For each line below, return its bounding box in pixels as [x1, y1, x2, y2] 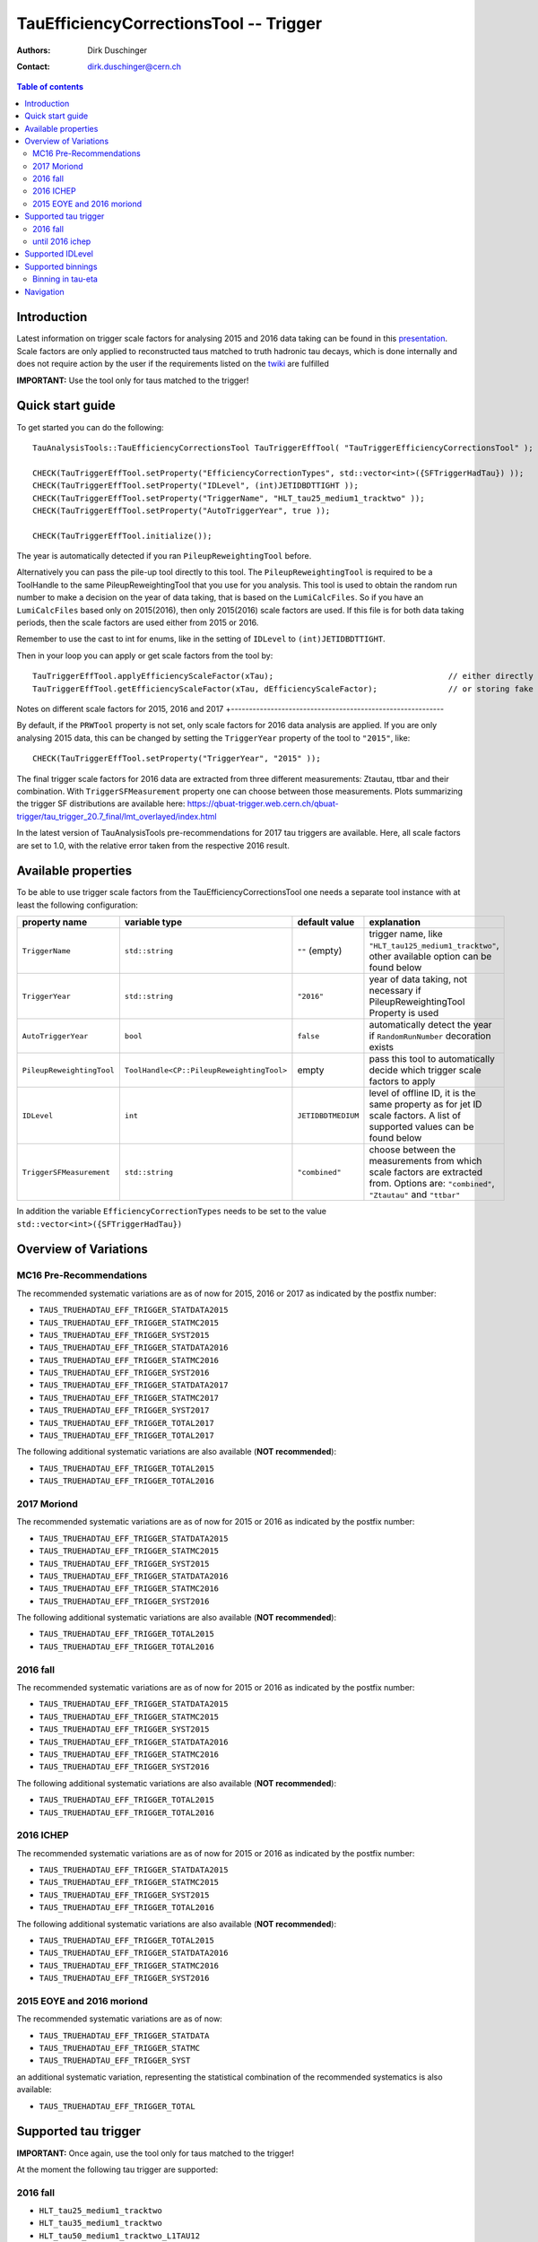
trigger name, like [369, 928, 443, 941]
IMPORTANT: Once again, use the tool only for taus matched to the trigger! [16, 2148, 295, 2159]
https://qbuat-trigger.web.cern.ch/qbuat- [187, 798, 340, 809]
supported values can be [369, 1121, 474, 1134]
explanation [369, 916, 421, 928]
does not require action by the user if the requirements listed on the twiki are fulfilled [16, 359, 329, 369]
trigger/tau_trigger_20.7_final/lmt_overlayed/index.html [16, 811, 217, 821]
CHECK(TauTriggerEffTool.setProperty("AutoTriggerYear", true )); [32, 505, 331, 516]
